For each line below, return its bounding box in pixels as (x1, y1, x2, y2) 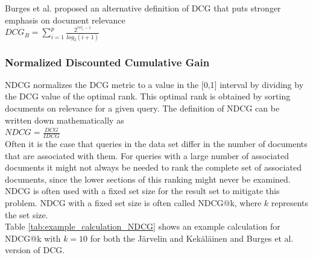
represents (271, 196, 309, 209)
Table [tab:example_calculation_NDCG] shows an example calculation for (5, 220, 280, 233)
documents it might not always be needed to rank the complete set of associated (5, 161, 302, 174)
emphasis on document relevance (5, 13, 125, 26)
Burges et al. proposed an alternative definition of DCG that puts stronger (5, 2, 281, 14)
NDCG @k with (5, 231, 61, 244)
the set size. (5, 208, 48, 221)
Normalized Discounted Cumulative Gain (5, 54, 210, 69)
